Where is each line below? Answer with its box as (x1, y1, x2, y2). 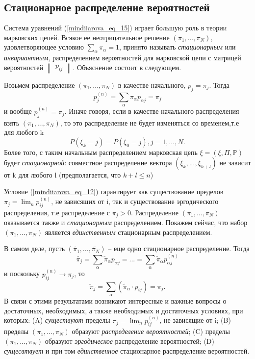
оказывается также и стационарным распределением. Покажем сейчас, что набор (4, 217, 248, 228)
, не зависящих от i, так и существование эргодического (51, 196, 219, 206)
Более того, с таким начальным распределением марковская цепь (4, 147, 198, 157)
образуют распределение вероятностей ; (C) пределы (72, 326, 230, 336)
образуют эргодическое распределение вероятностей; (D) (45, 335, 215, 346)
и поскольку (4, 268, 40, 279)
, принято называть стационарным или (119, 42, 236, 52)
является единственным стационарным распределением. (45, 227, 212, 237)
